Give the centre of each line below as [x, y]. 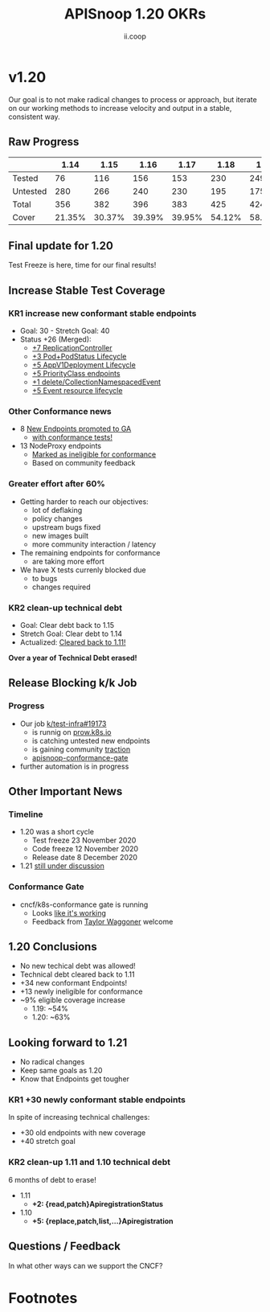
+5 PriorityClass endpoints [76, 373]
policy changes [57, 519]
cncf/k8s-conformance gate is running [84, 904]
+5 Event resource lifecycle [77, 390]
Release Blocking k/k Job [73, 683]
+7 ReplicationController [72, 348]
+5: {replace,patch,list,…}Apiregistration [103, 1221]
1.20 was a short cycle [57, 832]
